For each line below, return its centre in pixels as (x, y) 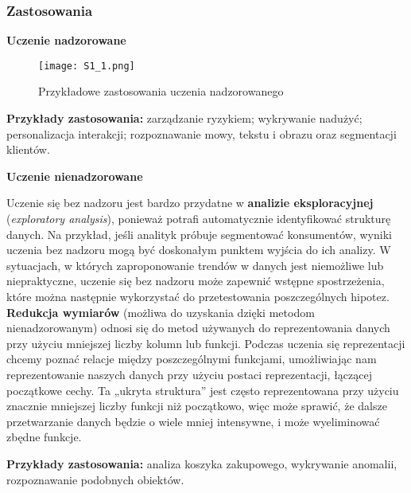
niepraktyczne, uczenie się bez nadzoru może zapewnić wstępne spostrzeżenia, (196, 281)
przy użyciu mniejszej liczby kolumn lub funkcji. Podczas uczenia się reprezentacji (206, 343)
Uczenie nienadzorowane (75, 176)
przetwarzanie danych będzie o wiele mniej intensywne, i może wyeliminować (193, 421)
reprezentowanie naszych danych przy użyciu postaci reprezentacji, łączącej (190, 374)
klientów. (28, 149)
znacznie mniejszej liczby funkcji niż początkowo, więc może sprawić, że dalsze (197, 406)
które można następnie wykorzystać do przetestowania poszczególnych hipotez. (198, 296)
